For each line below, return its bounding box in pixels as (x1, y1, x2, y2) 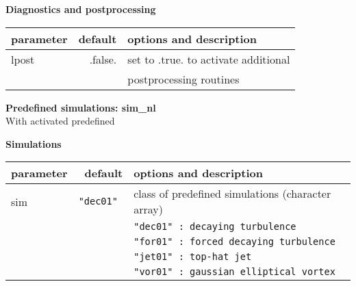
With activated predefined (5, 114, 115, 128)
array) (133, 201, 163, 218)
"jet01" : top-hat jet (133, 251, 252, 263)
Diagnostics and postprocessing (5, 2, 156, 16)
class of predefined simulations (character (133, 185, 331, 202)
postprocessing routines (127, 70, 240, 87)
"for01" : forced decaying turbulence (133, 236, 335, 248)
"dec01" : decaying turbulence (133, 221, 296, 233)
